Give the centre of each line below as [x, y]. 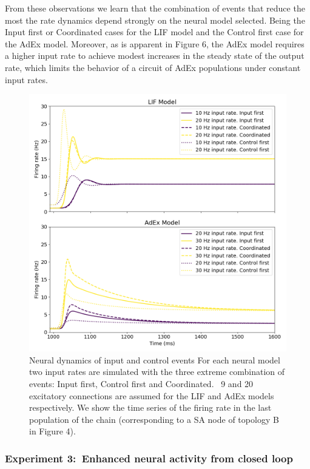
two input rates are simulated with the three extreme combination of [157, 372]
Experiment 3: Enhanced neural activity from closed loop [149, 458]
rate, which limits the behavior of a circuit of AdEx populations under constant [153, 67]
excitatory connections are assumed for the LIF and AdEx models [152, 395]
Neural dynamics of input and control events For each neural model [155, 359]
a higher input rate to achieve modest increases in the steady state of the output [155, 56]
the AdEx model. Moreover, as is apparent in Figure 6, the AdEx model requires [155, 43]
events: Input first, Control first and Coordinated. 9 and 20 [141, 383]
